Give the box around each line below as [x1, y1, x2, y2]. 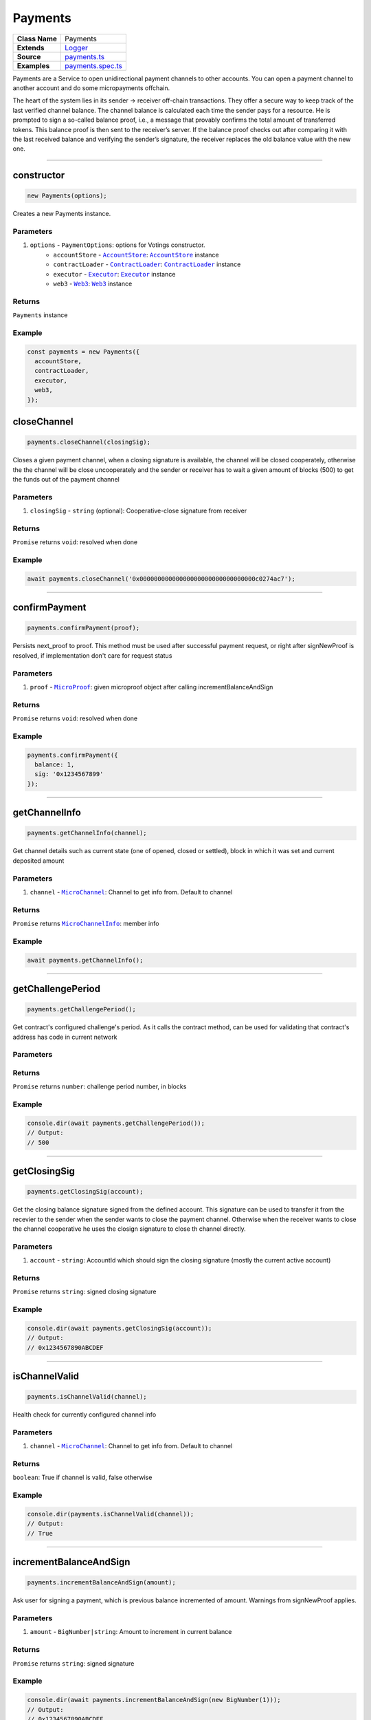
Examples [16, 61, 50, 70]
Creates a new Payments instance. [12, 210, 111, 218]
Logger [65, 43, 89, 52]
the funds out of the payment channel [12, 475, 120, 483]
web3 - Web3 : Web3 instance [53, 279, 133, 288]
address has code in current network [12, 1033, 117, 1041]
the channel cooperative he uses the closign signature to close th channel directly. [12, 1225, 247, 1233]
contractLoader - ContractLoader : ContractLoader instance [53, 260, 241, 268]
